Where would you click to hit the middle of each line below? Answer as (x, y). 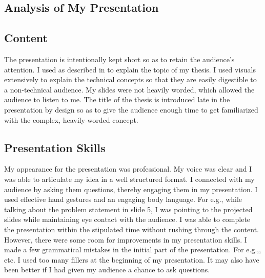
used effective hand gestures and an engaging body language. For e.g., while (123, 199)
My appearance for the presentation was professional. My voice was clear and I (128, 169)
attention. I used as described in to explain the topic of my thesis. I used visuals (130, 69)
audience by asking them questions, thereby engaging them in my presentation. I (131, 189)
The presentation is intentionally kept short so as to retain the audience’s (119, 59)
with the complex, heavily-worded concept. (71, 119)
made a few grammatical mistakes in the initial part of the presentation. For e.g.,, (133, 249)
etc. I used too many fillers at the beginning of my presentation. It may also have (132, 259)
